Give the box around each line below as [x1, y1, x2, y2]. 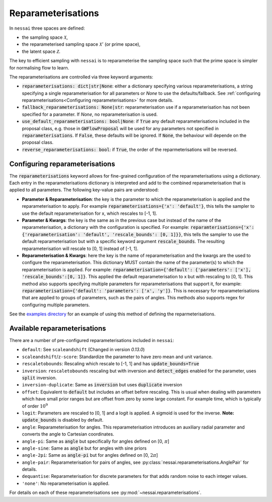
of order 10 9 [22, 402, 48, 409]
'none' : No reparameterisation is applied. [22, 480, 110, 486]
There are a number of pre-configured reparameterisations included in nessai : [9, 338, 174, 344]
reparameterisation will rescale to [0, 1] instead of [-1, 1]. [22, 245, 139, 252]
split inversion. [22, 375, 57, 381]
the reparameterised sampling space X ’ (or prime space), [22, 41, 141, 47]
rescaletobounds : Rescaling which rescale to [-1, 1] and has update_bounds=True [22, 361, 199, 367]
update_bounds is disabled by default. [22, 417, 104, 423]
